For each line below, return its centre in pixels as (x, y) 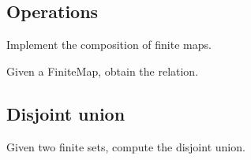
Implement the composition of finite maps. (109, 45)
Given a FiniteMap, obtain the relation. (103, 71)
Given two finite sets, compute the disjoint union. (126, 146)
